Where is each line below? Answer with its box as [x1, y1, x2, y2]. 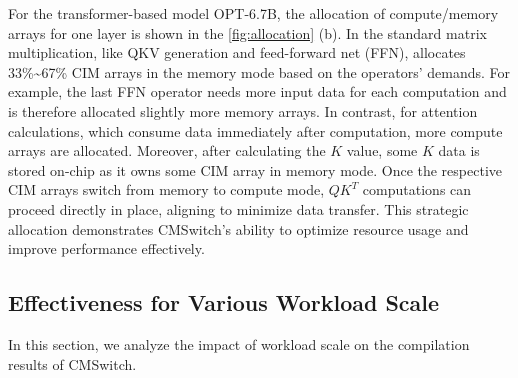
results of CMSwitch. [8, 353, 137, 374]
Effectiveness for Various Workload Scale [8, 287, 440, 318]
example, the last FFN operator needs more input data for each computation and [8, 81, 507, 102]
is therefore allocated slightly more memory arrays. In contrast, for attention [8, 100, 478, 121]
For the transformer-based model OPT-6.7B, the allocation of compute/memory [8, 3, 499, 23]
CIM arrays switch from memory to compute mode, [8, 179, 325, 200]
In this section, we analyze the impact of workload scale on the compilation [8, 333, 470, 354]
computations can [362, 179, 472, 200]
